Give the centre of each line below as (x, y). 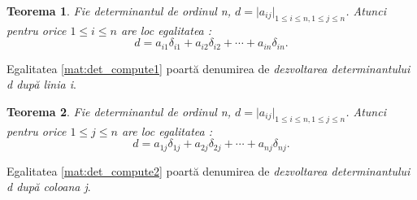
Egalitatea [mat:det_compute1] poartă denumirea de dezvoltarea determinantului (208, 68)
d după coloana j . (49, 187)
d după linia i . (41, 84)
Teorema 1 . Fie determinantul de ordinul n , (119, 11)
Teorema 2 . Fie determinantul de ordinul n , (119, 112)
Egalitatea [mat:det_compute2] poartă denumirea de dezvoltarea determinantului (208, 170)
